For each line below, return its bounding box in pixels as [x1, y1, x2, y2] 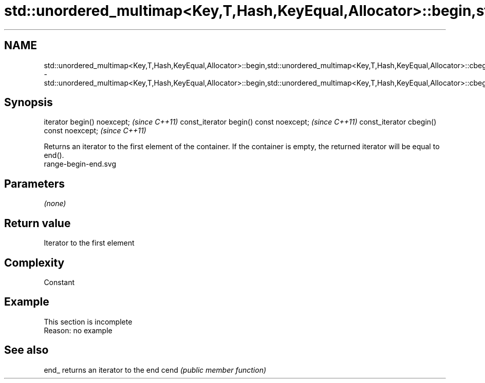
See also [4, 344, 49, 357]
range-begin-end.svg [44, 159, 117, 169]
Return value [4, 216, 71, 230]
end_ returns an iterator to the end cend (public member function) [44, 365, 267, 374]
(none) [44, 199, 66, 208]
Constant [44, 277, 75, 287]
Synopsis [4, 96, 53, 109]
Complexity [4, 256, 65, 269]
